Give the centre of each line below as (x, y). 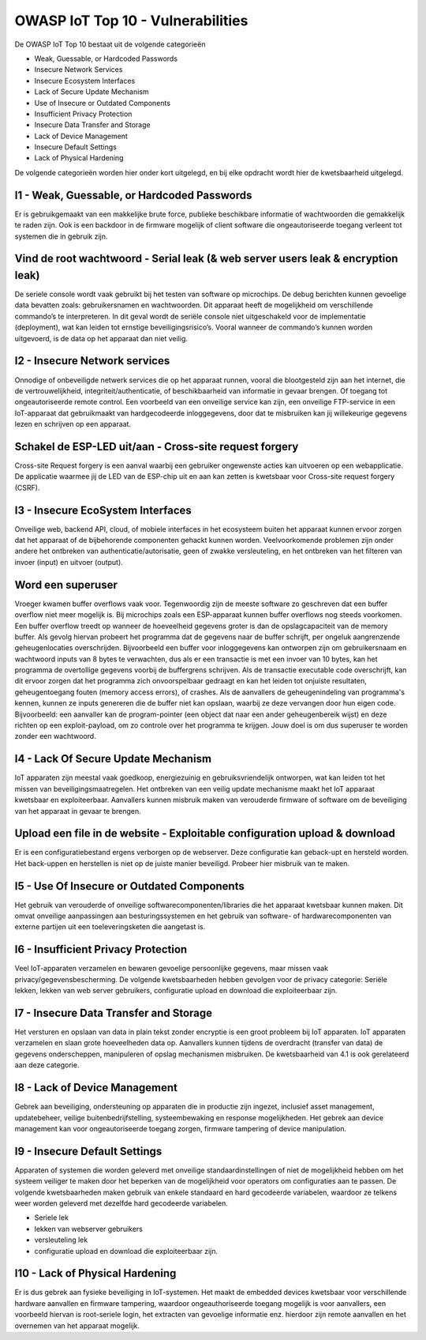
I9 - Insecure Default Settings (88, 1151)
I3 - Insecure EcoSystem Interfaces (103, 510)
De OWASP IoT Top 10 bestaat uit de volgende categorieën (110, 44)
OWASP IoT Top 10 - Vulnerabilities (131, 21)
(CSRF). (27, 487)
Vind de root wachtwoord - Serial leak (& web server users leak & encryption (206, 259)
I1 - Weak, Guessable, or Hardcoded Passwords (133, 195)
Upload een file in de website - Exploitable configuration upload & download (205, 834)
